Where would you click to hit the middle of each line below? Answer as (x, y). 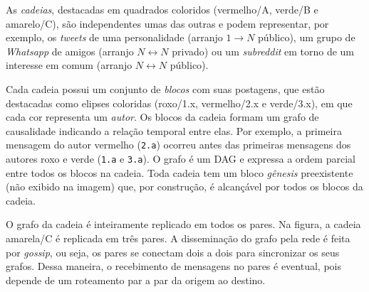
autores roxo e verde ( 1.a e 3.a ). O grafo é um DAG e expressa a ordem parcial (181, 158)
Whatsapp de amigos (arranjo (70, 51)
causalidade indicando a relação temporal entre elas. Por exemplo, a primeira (174, 130)
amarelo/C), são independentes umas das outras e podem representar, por (167, 23)
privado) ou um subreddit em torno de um (263, 51)
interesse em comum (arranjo (69, 65)
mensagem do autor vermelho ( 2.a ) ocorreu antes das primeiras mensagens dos (178, 145)
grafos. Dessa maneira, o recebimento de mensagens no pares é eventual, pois (173, 266)
